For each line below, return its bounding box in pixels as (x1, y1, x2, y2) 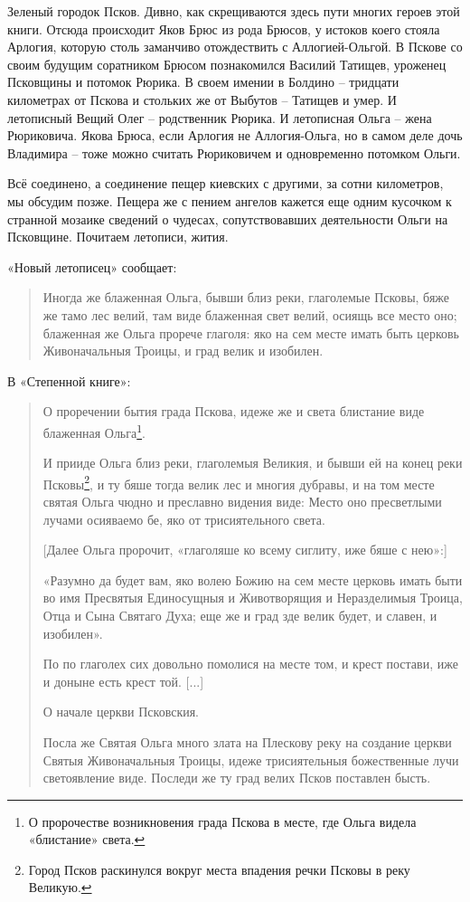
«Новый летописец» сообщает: (7, 257, 177, 276)
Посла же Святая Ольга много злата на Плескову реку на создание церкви (42, 732, 452, 751)
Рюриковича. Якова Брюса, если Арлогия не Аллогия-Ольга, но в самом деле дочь (7, 126, 463, 145)
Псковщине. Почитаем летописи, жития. (7, 227, 229, 246)
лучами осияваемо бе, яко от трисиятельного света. (42, 509, 325, 528)
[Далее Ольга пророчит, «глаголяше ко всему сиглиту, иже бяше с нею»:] (42, 540, 447, 559)
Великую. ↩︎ (28, 878, 92, 897)
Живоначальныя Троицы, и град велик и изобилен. (42, 341, 324, 360)
